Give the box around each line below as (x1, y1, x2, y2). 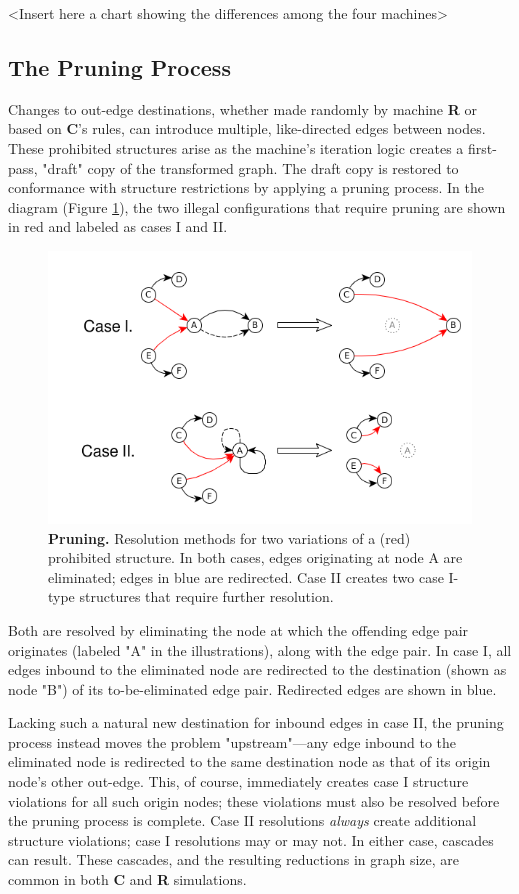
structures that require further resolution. (79, 586, 334, 607)
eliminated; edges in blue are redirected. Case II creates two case (48, 566, 444, 587)
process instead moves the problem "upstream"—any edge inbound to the (8, 731, 457, 752)
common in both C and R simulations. (8, 869, 247, 890)
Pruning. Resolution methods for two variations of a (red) (48, 527, 411, 548)
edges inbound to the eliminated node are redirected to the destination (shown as (8, 659, 507, 680)
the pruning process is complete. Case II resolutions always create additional (8, 810, 477, 831)
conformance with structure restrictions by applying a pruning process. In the (8, 177, 484, 198)
